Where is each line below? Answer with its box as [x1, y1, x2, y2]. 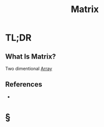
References [5, 80, 42, 89]
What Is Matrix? [5, 52, 57, 61]
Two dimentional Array [5, 66, 53, 71]
